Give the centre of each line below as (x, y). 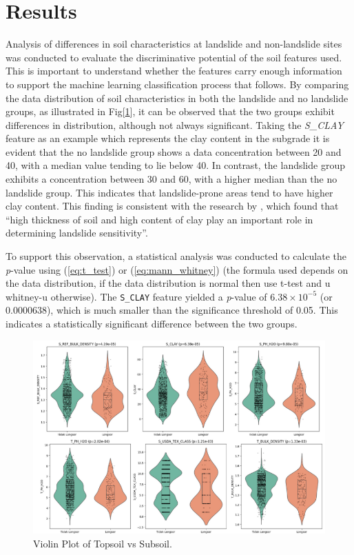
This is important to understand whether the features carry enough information (174, 71)
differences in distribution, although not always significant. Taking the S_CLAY (175, 124)
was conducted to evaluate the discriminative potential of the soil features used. (174, 57)
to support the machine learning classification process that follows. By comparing (177, 84)
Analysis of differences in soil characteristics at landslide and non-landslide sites (174, 44)
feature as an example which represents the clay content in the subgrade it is (168, 138)
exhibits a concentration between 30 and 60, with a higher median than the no (171, 179)
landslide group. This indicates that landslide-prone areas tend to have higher (169, 192)
